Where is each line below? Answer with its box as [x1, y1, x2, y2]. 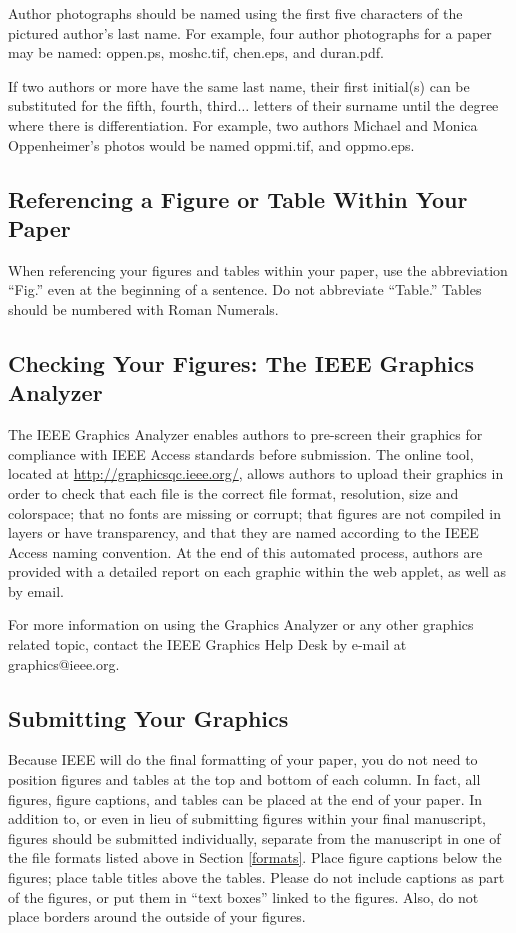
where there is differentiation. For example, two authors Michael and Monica [8, 114, 478, 135]
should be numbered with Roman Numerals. [8, 298, 279, 319]
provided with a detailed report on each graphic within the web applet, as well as [8, 561, 507, 582]
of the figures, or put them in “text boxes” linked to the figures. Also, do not [8, 886, 479, 907]
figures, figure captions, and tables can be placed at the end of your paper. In [8, 788, 483, 809]
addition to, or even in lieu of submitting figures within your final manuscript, [8, 808, 487, 829]
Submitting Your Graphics [8, 702, 289, 733]
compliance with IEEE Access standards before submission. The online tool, [8, 443, 474, 464]
